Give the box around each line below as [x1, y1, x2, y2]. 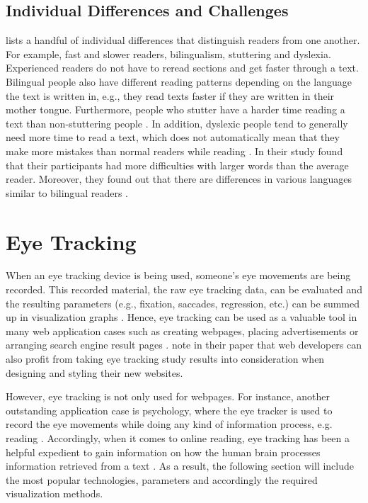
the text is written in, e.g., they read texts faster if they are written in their [6, 88, 335, 103]
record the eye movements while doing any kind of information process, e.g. [6, 417, 333, 431]
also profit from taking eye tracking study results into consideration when [6, 351, 325, 366]
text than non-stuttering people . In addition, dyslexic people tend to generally [6, 115, 348, 130]
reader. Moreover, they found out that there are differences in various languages [6, 171, 352, 186]
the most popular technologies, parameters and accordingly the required [6, 472, 318, 487]
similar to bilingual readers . [6, 185, 128, 200]
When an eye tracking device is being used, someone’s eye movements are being [6, 268, 351, 283]
